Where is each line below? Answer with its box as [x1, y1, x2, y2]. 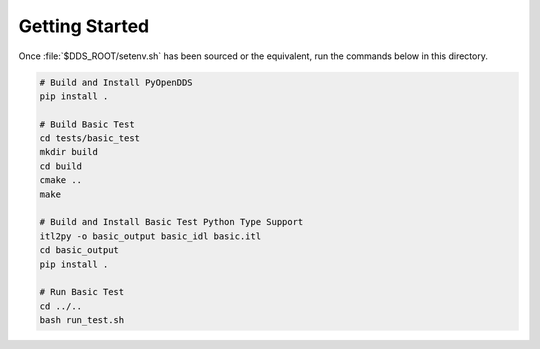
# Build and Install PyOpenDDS [39, 76, 194, 88]
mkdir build [39, 146, 99, 158]
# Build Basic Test [39, 118, 135, 130]
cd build [39, 160, 83, 172]
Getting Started [18, 15, 150, 37]
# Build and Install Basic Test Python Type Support [39, 216, 304, 228]
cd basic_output [39, 245, 120, 256]
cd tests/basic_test [39, 133, 140, 144]
